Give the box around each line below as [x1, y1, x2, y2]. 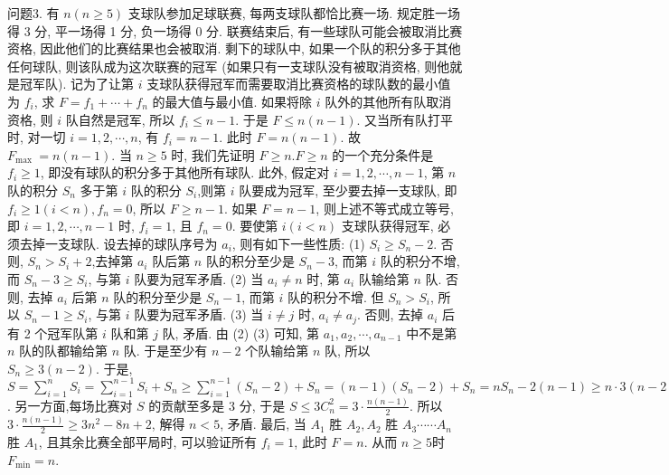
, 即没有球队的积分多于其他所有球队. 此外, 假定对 [40, 163, 330, 182]
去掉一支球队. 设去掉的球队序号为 [19, 233, 218, 252]
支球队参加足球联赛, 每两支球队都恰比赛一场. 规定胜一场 [127, 4, 460, 22]
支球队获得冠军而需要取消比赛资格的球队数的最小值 [146, 74, 451, 93]
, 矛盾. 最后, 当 [220, 414, 306, 433]
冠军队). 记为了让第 [19, 74, 134, 93]
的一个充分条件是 [332, 145, 434, 164]
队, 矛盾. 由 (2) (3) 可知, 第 [162, 323, 320, 342]
